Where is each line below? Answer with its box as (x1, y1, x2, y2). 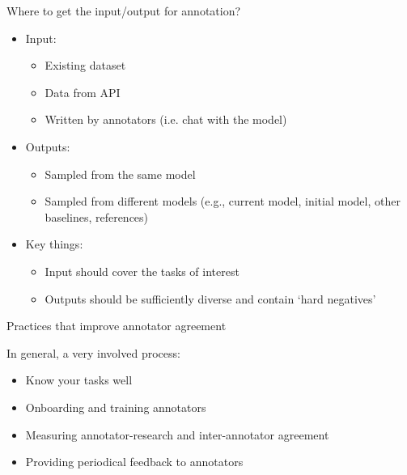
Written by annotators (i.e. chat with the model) (45, 111, 287, 128)
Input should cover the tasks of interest (45, 262, 240, 279)
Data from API (45, 83, 121, 100)
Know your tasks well (25, 371, 133, 388)
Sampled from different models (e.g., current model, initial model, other (45, 193, 401, 210)
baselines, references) (45, 208, 149, 225)
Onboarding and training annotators (25, 398, 206, 415)
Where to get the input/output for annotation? (6, 2, 241, 19)
